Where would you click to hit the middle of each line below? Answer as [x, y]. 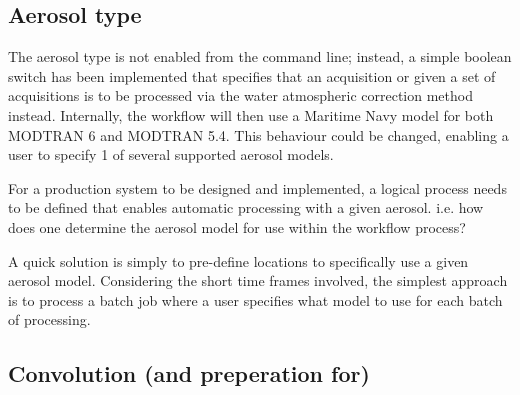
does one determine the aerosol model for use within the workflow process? [237, 226]
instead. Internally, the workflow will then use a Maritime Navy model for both [251, 114]
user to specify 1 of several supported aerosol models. [171, 154]
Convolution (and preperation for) [189, 373]
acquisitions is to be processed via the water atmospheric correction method [240, 95]
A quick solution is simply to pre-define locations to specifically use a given [238, 260]
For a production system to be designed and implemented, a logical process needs [257, 187]
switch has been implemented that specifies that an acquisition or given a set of [252, 75]
